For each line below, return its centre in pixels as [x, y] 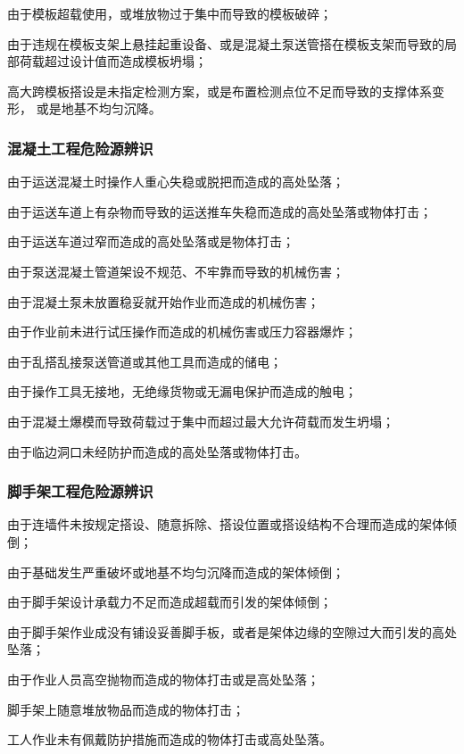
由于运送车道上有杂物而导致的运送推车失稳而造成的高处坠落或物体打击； [220, 211]
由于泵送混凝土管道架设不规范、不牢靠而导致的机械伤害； [176, 271]
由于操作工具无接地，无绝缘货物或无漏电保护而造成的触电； [182, 391]
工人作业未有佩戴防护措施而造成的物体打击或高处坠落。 [170, 739]
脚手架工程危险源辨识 [80, 491]
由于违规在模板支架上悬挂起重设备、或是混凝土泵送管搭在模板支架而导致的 [226, 43]
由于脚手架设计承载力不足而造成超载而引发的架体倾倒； [170, 602]
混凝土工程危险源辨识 [80, 148]
